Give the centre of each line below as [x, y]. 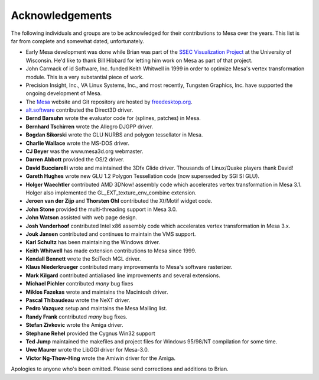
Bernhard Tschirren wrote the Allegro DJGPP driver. [89, 126]
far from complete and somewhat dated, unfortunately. [78, 41]
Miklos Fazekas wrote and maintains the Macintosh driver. [97, 292]
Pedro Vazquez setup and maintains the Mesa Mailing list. [97, 308]
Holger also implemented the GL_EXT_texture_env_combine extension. [111, 193]
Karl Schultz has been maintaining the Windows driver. [93, 242]
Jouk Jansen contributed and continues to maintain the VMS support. [111, 234]
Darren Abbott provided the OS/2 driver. [75, 160]
